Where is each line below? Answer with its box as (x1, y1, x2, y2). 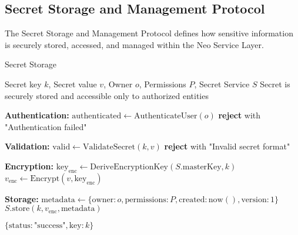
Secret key (5, 77, 42, 90)
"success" (34, 222, 66, 230)
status (9, 222, 31, 230)
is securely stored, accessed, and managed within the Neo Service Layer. (5, 38, 264, 50)
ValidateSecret (82, 143, 136, 152)
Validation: (5, 140, 50, 152)
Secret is (260, 77, 290, 90)
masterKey (182, 162, 222, 171)
